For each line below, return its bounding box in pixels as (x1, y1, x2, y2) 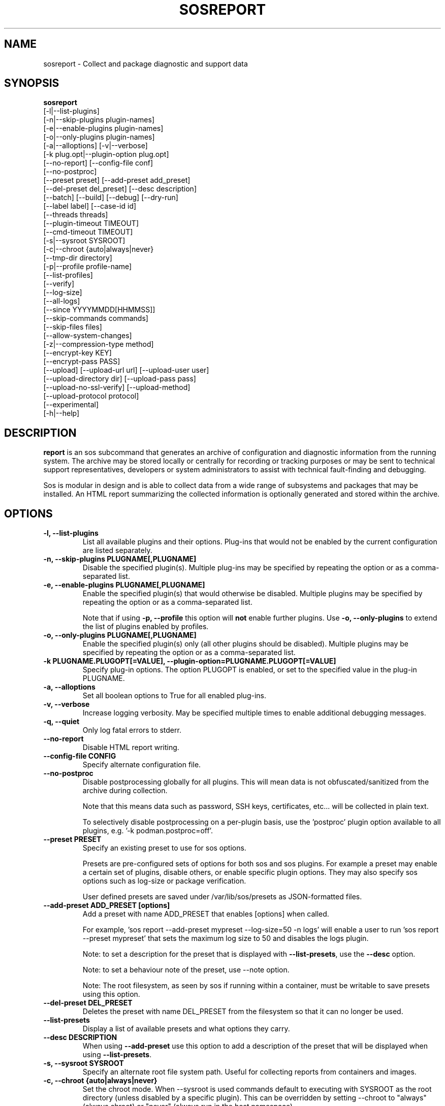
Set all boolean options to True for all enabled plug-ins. (82, 691, 266, 700)
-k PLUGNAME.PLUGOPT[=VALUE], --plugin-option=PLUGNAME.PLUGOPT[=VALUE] (43, 657, 336, 666)
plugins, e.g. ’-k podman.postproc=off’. (82, 826, 213, 835)
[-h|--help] (43, 409, 80, 418)
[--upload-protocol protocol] (43, 392, 139, 401)
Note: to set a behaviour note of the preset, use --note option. (82, 965, 290, 974)
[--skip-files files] (43, 322, 102, 332)
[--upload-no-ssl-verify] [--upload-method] (43, 383, 190, 392)
